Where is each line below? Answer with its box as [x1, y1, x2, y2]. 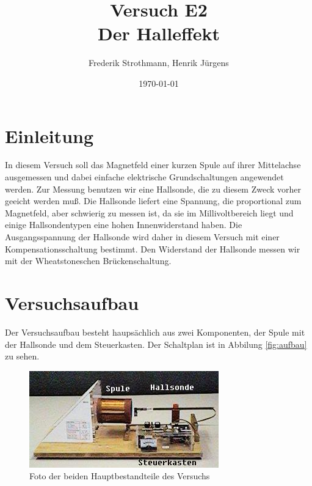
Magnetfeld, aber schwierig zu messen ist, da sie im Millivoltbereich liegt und [5, 206, 294, 219]
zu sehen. [5, 350, 40, 363]
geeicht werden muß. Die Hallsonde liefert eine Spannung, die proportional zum [5, 194, 302, 207]
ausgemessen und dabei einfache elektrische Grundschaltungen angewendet [5, 171, 284, 183]
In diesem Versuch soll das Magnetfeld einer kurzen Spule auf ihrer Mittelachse [5, 158, 301, 171]
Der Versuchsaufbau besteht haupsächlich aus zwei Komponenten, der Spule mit [5, 325, 305, 338]
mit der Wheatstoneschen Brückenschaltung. [5, 254, 172, 267]
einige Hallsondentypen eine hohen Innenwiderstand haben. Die [5, 218, 242, 231]
